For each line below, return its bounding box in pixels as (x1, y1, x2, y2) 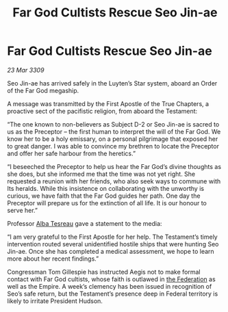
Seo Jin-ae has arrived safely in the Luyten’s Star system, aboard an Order (7, 79, 218, 87)
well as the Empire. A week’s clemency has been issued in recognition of (7, 282, 212, 290)
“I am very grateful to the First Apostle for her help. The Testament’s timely (7, 233, 218, 241)
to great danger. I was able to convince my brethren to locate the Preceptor (7, 142, 219, 150)
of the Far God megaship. (7, 86, 79, 94)
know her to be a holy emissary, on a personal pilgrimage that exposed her (7, 135, 218, 143)
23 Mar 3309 (7, 66, 45, 74)
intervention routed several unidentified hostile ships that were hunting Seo (7, 239, 219, 248)
